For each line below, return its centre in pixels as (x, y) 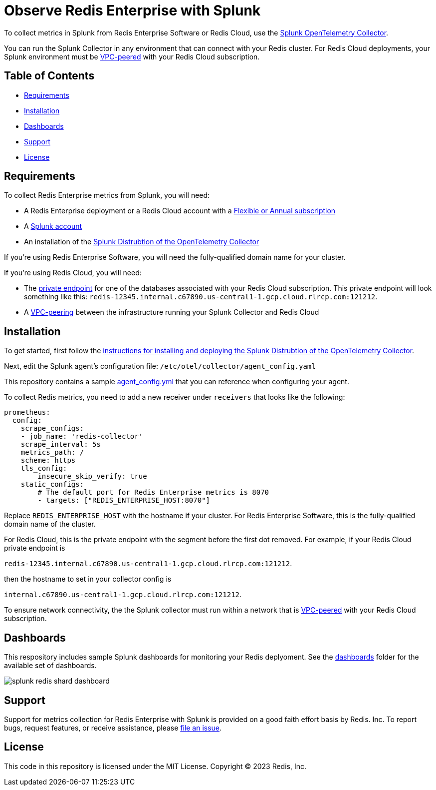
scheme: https (48, 460)
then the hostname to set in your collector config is (88, 579)
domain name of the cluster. (50, 524)
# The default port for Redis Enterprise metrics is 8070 (153, 492)
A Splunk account (53, 226)
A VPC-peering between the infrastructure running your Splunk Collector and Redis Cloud (172, 312)
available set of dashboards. (50, 666)
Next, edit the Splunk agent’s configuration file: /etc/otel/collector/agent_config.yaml (160, 366)
